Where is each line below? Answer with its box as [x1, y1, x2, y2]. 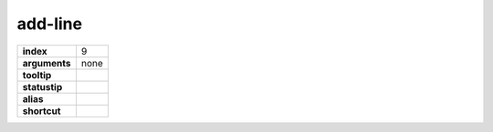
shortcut [22, 105, 61, 117]
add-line [16, 14, 82, 34]
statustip [22, 80, 63, 93]
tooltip [22, 68, 52, 81]
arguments [22, 56, 72, 69]
